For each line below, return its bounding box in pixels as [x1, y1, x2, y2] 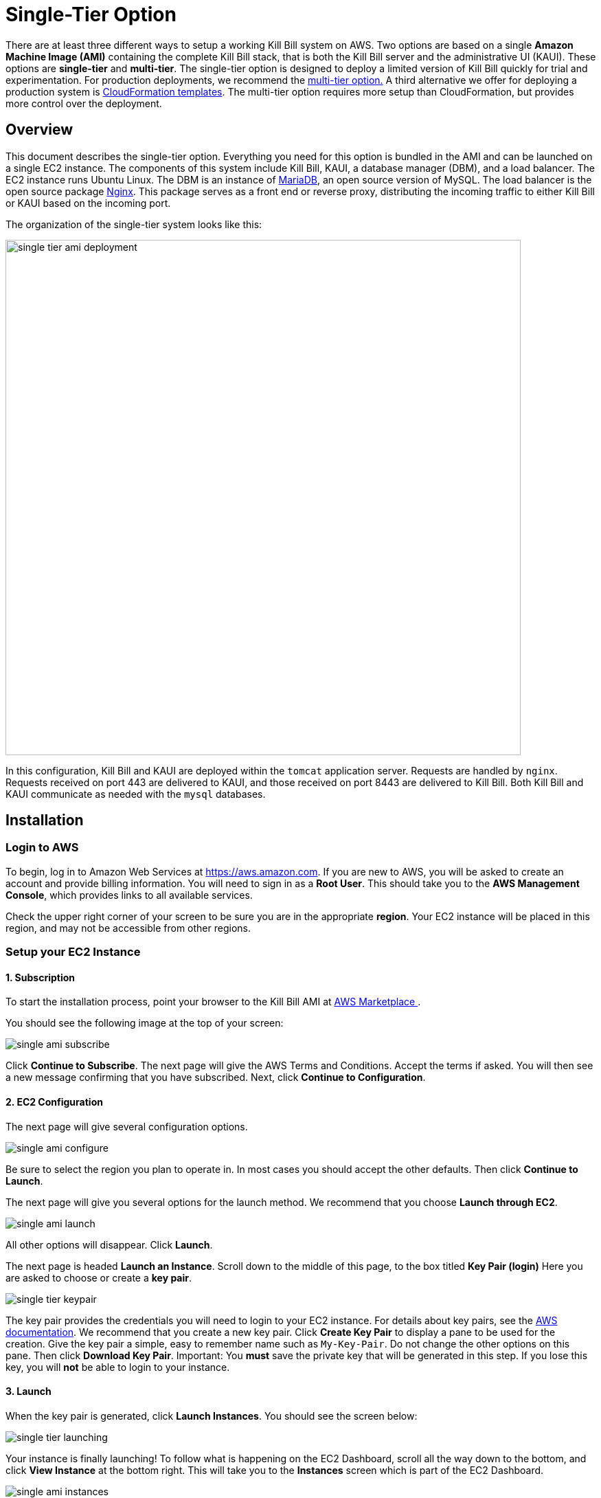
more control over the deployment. [5, 97, 162, 109]
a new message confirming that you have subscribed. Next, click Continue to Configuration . [5, 1071, 426, 1084]
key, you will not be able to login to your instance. [5, 1361, 230, 1373]
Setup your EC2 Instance [5, 945, 141, 959]
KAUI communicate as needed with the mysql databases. [5, 787, 266, 800]
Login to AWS [5, 840, 79, 855]
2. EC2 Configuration [5, 1096, 103, 1108]
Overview [5, 121, 73, 139]
